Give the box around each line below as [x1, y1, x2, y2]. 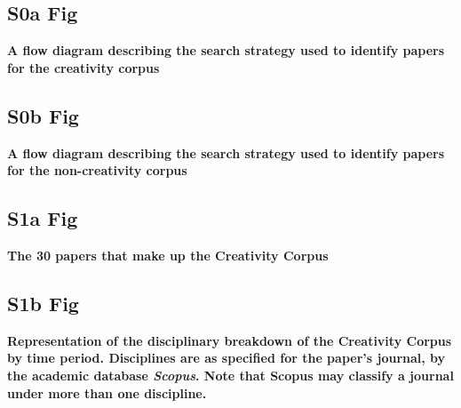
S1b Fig [7, 289, 79, 316]
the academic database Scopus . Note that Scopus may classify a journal [7, 365, 454, 384]
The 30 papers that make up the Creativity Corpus [7, 245, 329, 264]
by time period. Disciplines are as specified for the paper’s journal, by [7, 348, 446, 367]
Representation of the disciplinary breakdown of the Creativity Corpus [7, 331, 452, 349]
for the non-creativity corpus [7, 161, 187, 180]
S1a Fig [7, 204, 78, 232]
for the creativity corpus [7, 58, 160, 76]
